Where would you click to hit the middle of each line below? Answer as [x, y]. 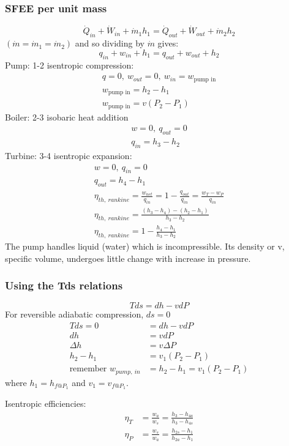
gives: [168, 43]
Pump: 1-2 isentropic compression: [69, 65]
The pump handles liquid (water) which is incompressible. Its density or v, [145, 246]
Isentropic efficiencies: [46, 403]
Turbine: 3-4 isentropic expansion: [69, 155]
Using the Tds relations [64, 285]
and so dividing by [110, 43]
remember [88, 369]
